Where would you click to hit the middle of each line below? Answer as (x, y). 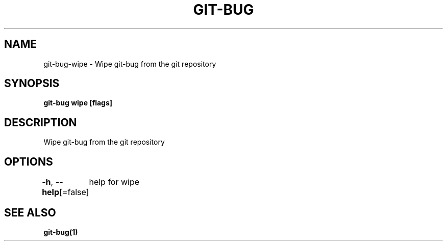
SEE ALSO (30, 212)
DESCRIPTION (41, 122)
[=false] (74, 192)
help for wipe (114, 182)
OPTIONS (29, 161)
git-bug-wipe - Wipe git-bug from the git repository (130, 64)
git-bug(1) (61, 232)
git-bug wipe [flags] (78, 103)
